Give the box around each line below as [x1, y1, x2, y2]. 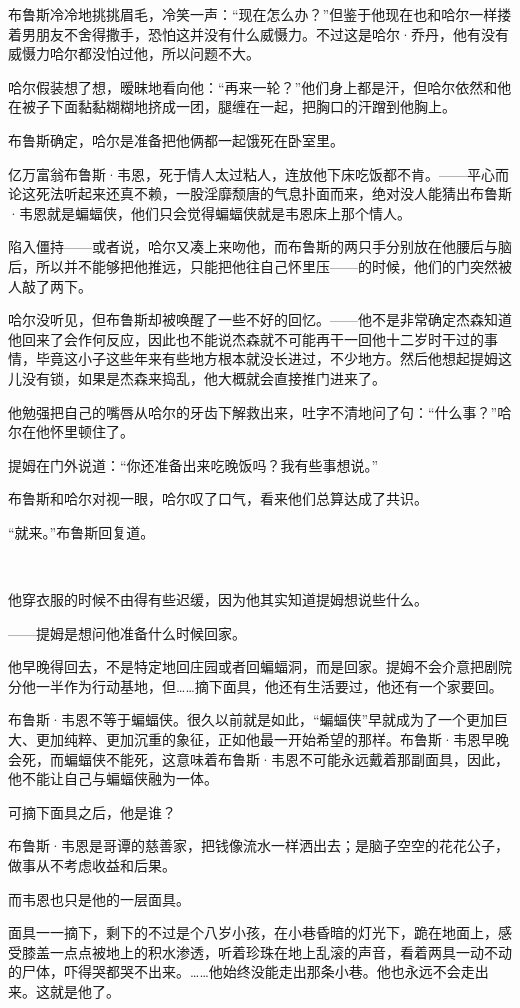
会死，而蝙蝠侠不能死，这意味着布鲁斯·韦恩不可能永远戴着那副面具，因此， [8, 748, 509, 769]
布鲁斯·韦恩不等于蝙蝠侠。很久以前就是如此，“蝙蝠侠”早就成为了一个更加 [8, 709, 495, 730]
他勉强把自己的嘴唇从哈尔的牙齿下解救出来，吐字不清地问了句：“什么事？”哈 [8, 401, 512, 422]
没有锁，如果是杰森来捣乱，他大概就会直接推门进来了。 [21, 367, 386, 388]
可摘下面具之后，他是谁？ [8, 801, 176, 822]
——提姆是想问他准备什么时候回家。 [8, 622, 246, 643]
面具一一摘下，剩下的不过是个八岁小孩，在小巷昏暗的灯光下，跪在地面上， [8, 922, 498, 943]
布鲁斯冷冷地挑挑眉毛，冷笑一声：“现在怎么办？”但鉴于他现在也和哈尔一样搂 [8, 4, 512, 24]
